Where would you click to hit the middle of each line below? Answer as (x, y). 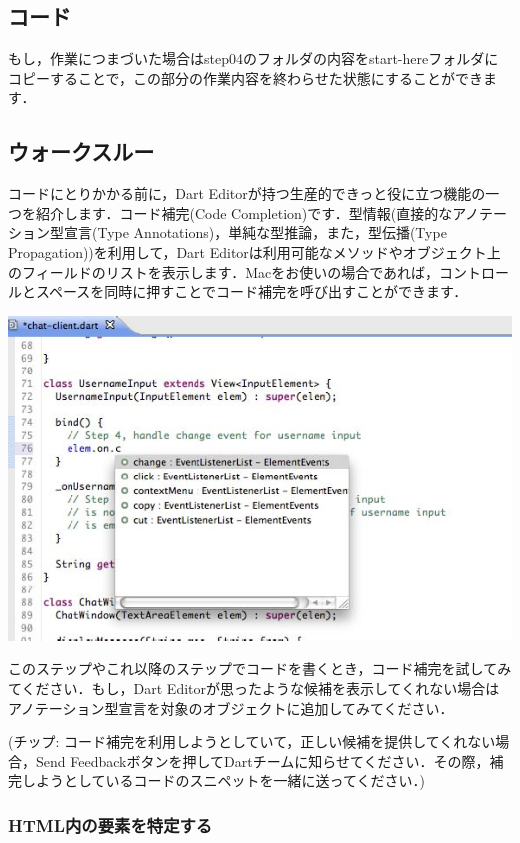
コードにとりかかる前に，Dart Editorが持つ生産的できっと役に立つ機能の (247, 193)
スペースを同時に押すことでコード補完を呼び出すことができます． (251, 291)
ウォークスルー (81, 151)
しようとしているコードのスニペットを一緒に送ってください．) (223, 780)
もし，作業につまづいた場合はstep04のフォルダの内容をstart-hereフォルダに (253, 58)
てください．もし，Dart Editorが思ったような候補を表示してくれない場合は (254, 687)
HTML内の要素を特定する (110, 824)
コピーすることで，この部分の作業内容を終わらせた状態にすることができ (245, 77)
